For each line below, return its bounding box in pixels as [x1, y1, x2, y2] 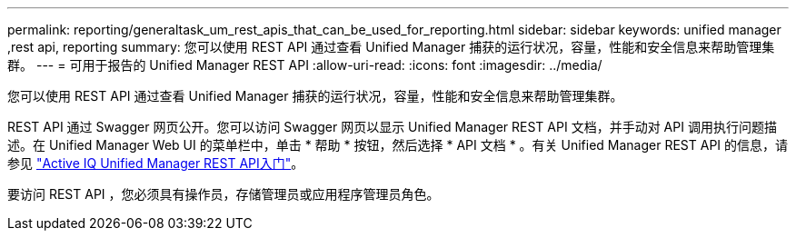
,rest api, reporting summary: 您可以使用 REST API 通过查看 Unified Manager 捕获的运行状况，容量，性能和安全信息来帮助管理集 [7, 39, 775, 55]
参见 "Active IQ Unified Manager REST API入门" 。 [7, 155, 304, 171]
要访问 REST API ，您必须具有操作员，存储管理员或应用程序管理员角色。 [7, 186, 440, 202]
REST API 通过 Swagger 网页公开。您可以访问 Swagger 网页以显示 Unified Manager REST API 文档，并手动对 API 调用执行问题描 [7, 119, 777, 134]
